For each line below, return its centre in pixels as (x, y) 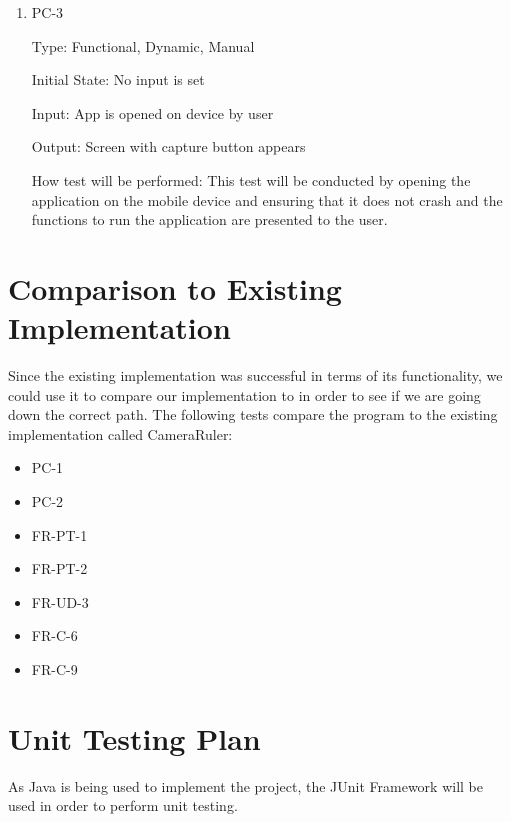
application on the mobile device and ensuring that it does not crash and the (267, 199)
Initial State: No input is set (118, 79)
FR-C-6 (54, 635)
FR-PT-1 (59, 534)
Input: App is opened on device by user (152, 112)
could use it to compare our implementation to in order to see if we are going (244, 394)
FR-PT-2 (59, 568)
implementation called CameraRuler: (120, 433)
